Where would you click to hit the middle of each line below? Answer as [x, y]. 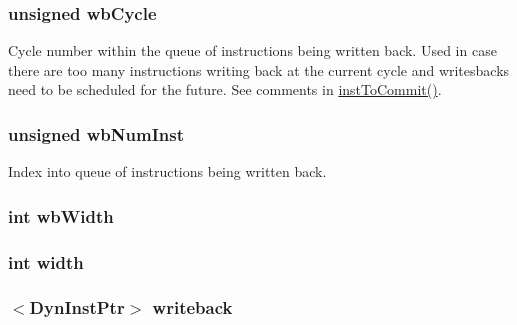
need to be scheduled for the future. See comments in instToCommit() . [225, 89]
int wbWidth [61, 215]
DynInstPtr [77, 307]
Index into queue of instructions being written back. [167, 171]
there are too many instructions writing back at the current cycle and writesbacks [259, 69]
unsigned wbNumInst [96, 133]
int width [46, 261]
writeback [192, 307]
